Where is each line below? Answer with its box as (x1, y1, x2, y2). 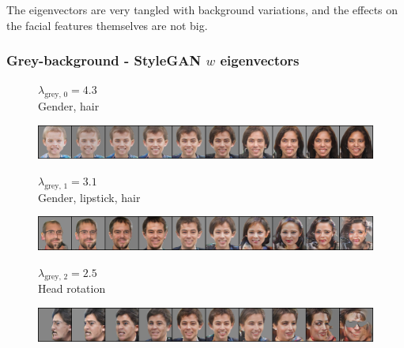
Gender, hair (38, 98, 100, 114)
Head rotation (38, 280, 106, 297)
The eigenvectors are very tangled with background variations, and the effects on (6, 2, 398, 17)
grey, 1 (44, 181, 68, 190)
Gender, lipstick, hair (38, 189, 141, 205)
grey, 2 (44, 273, 68, 282)
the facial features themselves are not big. (6, 17, 208, 33)
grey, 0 (44, 91, 68, 99)
